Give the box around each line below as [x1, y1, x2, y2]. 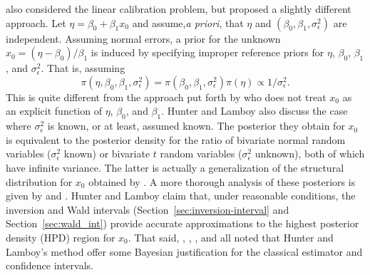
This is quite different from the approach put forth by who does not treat [6, 89, 327, 104]
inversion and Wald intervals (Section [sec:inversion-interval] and [6, 202, 289, 217]
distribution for [6, 174, 73, 189]
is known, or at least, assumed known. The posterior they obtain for [47, 118, 345, 133]
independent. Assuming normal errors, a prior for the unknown [6, 31, 281, 46]
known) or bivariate [63, 146, 150, 161]
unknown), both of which [255, 146, 365, 161]
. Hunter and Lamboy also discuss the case [161, 103, 348, 118]
